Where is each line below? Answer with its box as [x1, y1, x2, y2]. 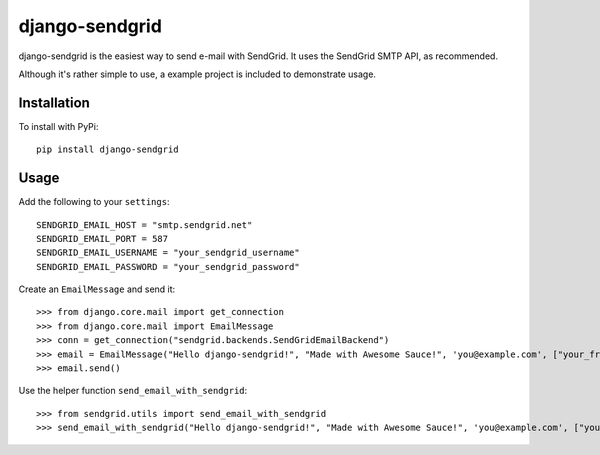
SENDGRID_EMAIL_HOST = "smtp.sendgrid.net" [36, 219, 253, 230]
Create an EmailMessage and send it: [18, 283, 176, 295]
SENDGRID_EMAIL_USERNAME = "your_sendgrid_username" [36, 247, 300, 259]
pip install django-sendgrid [36, 144, 179, 155]
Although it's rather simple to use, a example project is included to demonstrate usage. [18, 68, 377, 80]
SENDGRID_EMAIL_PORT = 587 [36, 233, 169, 244]
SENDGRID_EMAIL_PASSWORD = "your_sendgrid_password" [36, 261, 300, 272]
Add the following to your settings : [18, 196, 170, 208]
